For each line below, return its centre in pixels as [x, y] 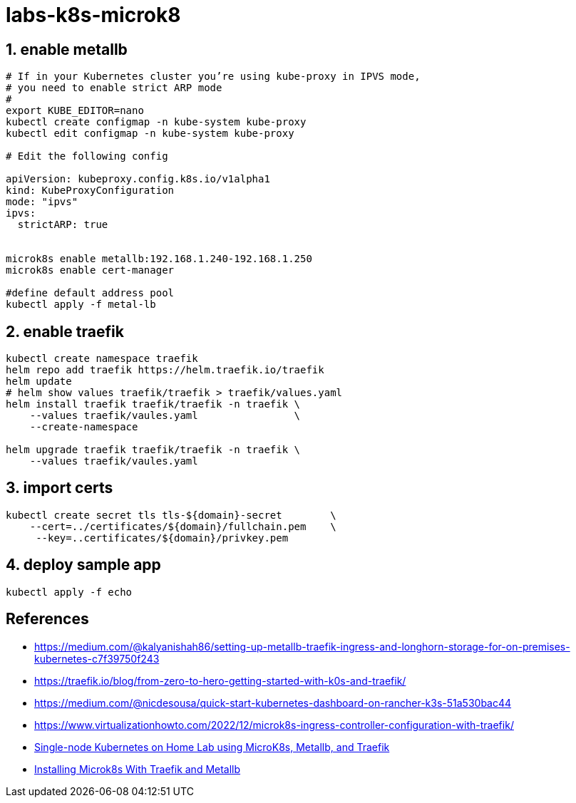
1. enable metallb [67, 49]
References [47, 619]
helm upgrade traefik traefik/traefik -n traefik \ [153, 450]
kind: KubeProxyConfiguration [90, 191]
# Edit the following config [87, 156]
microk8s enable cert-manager [90, 270]
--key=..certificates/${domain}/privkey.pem [162, 538]
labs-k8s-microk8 [93, 15]
